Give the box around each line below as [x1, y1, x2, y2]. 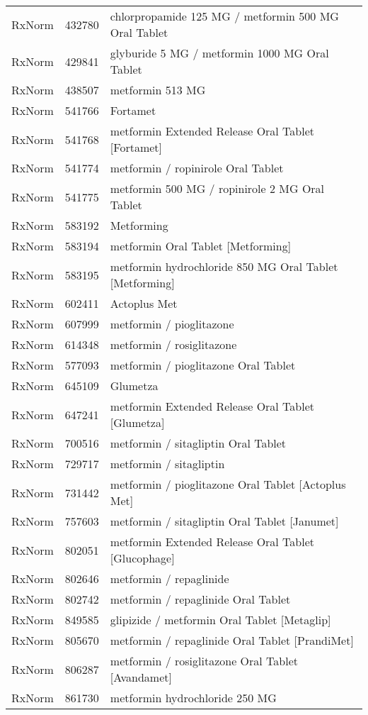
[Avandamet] [110, 669, 172, 685]
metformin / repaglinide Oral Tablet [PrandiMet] [110, 632, 354, 648]
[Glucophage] [110, 550, 175, 566]
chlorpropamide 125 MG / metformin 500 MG [110, 8, 339, 24]
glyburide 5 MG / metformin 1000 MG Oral [110, 45, 329, 61]
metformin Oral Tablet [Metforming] [110, 238, 292, 254]
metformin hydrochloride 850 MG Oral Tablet [110, 258, 338, 275]
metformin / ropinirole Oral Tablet [110, 160, 284, 176]
